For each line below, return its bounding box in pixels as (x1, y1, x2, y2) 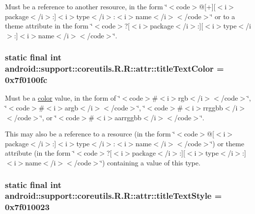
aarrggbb (114, 112, 142, 122)
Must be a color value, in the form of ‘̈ (5, 93, 120, 103)
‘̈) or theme (210, 138, 244, 148)
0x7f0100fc (5, 74, 48, 86)
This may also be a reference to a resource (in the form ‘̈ (5, 129, 175, 139)
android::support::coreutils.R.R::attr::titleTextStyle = (5, 189, 222, 202)
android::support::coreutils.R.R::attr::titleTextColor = (5, 62, 224, 75)
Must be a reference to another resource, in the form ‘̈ (5, 1, 168, 11)
